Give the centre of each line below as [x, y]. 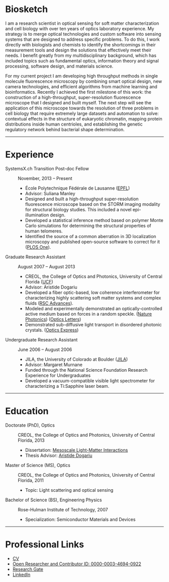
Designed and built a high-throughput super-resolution [82, 199]
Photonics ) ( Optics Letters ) [53, 319]
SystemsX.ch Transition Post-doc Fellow [47, 168]
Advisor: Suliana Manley [50, 193]
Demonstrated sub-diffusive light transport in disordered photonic [93, 324]
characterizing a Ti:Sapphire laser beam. [67, 386]
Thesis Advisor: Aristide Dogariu [59, 455]
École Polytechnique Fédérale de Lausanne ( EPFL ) [77, 188]
